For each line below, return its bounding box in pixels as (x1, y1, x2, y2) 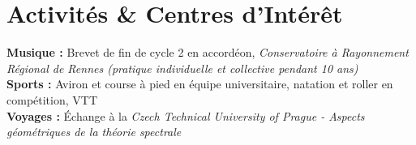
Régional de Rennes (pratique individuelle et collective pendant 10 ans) (6, 59, 358, 76)
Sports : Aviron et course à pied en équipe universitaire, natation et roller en (6, 75, 393, 92)
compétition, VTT (6, 91, 97, 108)
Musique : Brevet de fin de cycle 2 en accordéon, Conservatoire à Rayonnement (6, 44, 409, 61)
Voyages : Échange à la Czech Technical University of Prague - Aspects (6, 107, 365, 124)
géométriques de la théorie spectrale (6, 123, 182, 140)
